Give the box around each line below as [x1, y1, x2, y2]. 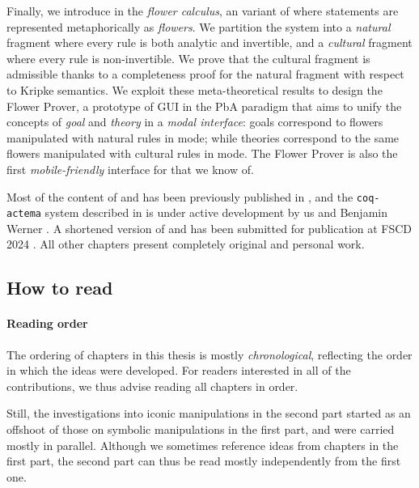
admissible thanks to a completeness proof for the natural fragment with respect [6, 66, 404, 83]
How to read [6, 275, 113, 300]
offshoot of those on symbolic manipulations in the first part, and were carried [6, 420, 395, 437]
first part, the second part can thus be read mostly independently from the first [6, 452, 401, 469]
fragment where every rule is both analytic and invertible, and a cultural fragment [6, 34, 413, 51]
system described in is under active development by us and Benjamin [44, 204, 387, 221]
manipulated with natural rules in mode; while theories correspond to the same [6, 129, 400, 146]
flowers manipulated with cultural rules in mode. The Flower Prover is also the [6, 145, 398, 162]
